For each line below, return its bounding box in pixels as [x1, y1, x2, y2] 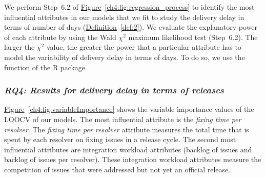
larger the [4, 42, 35, 52]
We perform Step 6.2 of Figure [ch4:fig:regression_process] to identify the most [4, 2, 255, 12]
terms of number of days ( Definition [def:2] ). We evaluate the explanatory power [4, 22, 258, 32]
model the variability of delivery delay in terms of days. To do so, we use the [4, 51, 245, 62]
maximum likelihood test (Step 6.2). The [128, 31, 258, 42]
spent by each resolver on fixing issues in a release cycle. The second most [4, 134, 236, 145]
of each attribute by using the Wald [4, 31, 116, 42]
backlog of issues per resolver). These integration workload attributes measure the [4, 154, 261, 165]
